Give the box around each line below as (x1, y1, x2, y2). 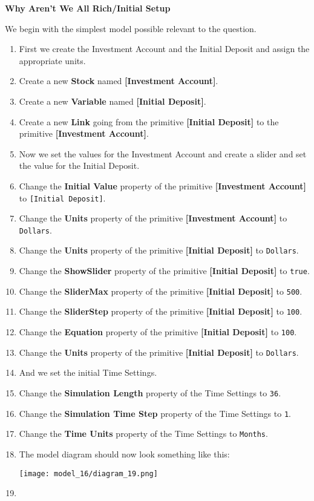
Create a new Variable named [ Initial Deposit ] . (19, 94, 206, 107)
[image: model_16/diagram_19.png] (19, 469, 158, 478)
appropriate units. (19, 54, 86, 67)
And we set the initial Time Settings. (19, 366, 157, 379)
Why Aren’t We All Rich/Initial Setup (5, 2, 171, 14)
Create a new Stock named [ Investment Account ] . (19, 74, 218, 87)
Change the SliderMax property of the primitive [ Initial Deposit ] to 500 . (19, 284, 303, 297)
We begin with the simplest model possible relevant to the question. (5, 22, 257, 34)
